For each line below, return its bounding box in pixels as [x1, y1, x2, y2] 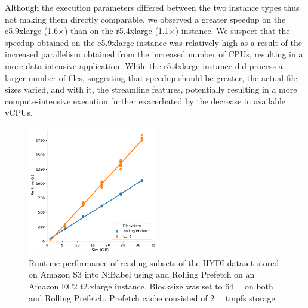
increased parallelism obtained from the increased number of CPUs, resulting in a [5, 48, 303, 60]
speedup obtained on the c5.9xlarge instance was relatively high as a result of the [5, 36, 302, 48]
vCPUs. [5, 106, 33, 119]
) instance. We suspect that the [175, 24, 290, 37]
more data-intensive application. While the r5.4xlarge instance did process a [5, 59, 283, 72]
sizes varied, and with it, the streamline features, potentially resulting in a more [5, 83, 297, 96]
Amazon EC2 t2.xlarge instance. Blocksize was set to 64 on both [29, 280, 273, 292]
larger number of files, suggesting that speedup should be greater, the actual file [5, 71, 297, 84]
